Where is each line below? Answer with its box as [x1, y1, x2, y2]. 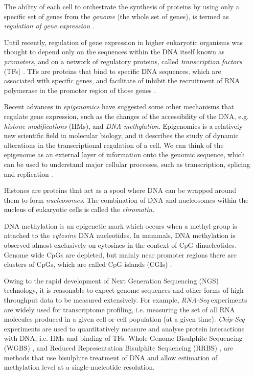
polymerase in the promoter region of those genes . [4, 85, 156, 95]
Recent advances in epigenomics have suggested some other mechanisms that [4, 101, 234, 112]
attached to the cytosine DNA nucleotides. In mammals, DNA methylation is [4, 230, 235, 240]
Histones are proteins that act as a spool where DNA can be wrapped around [4, 185, 236, 195]
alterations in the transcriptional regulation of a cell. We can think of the [4, 140, 224, 150]
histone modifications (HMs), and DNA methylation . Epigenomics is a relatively [4, 120, 243, 131]
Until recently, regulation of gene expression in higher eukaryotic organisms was [4, 37, 243, 47]
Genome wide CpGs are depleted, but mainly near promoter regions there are [4, 249, 237, 259]
